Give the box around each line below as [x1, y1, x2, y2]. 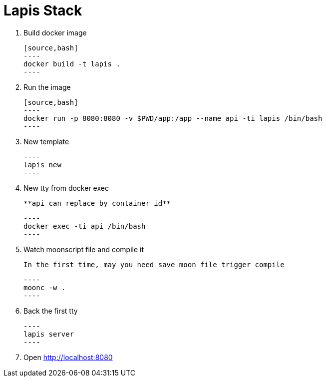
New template [23, 137, 69, 146]
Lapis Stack [3, 2, 82, 19]
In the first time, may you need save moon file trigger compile [23, 260, 285, 269]
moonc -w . [23, 283, 66, 292]
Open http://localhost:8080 [23, 353, 113, 362]
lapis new [23, 160, 61, 169]
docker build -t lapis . [23, 59, 120, 68]
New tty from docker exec [23, 183, 109, 192]
